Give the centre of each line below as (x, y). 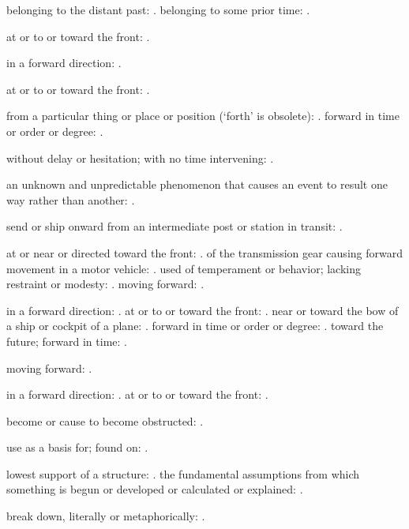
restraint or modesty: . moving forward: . (105, 284)
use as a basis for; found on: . (77, 447)
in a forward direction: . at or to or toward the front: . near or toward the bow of (203, 310)
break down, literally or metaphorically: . (106, 516)
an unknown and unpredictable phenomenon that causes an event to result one (197, 184)
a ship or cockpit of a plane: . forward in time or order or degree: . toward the (195, 326)
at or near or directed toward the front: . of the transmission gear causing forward (204, 252)
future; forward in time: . (67, 341)
